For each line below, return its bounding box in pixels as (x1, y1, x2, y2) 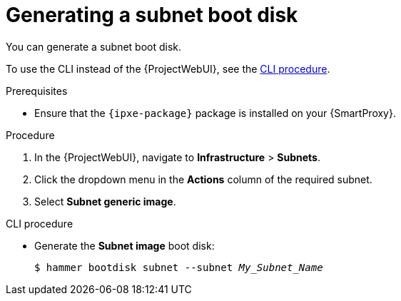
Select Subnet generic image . (34, 195, 176, 208)
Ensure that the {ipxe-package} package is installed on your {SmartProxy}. (34, 106, 396, 119)
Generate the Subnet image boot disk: (34, 239, 215, 252)
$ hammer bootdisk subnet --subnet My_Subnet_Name (34, 261, 323, 273)
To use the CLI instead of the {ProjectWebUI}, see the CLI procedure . (6, 62, 330, 75)
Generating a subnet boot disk (6, 3, 298, 27)
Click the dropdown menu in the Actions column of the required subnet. (34, 173, 372, 185)
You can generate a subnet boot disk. (6, 40, 182, 53)
